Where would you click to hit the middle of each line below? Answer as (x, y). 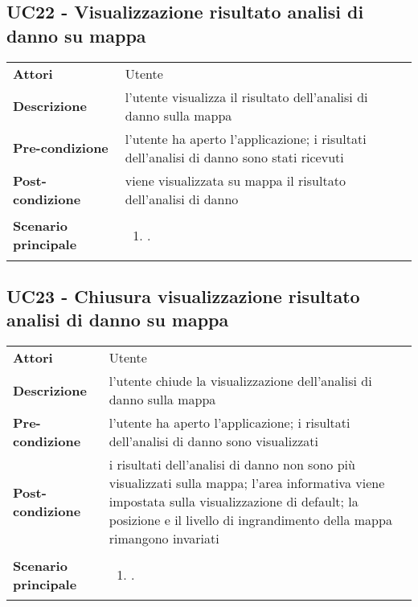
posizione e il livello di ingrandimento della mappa (250, 520)
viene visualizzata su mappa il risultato (235, 180)
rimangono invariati (164, 539)
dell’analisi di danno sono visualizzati (214, 441)
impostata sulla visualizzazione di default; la (234, 502)
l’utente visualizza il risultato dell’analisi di (246, 96)
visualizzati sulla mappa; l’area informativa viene (247, 483)
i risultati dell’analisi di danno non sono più (232, 465)
